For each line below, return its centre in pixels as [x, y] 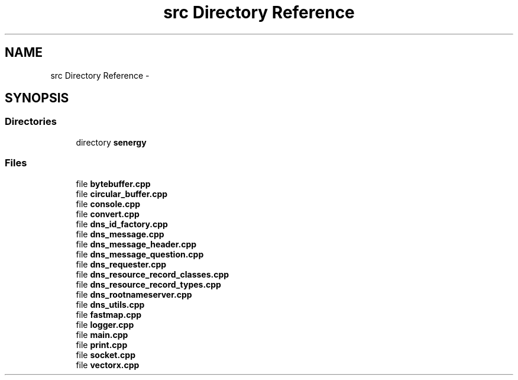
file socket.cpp [106, 355]
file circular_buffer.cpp [122, 194]
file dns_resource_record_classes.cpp [153, 274]
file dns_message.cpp [120, 234]
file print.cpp [102, 344]
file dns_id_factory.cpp [122, 224]
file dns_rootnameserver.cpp [134, 294]
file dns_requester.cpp [121, 264]
